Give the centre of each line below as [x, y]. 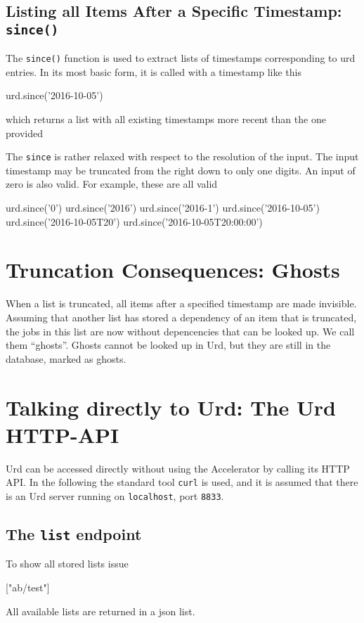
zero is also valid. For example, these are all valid [112, 184]
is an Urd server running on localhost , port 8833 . [115, 495]
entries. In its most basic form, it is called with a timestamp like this [154, 71]
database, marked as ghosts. [66, 358]
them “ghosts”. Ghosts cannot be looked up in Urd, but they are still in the [168, 345]
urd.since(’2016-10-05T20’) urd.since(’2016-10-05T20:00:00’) [134, 221]
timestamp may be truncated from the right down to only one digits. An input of [181, 170]
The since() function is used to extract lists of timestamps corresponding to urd [181, 58]
